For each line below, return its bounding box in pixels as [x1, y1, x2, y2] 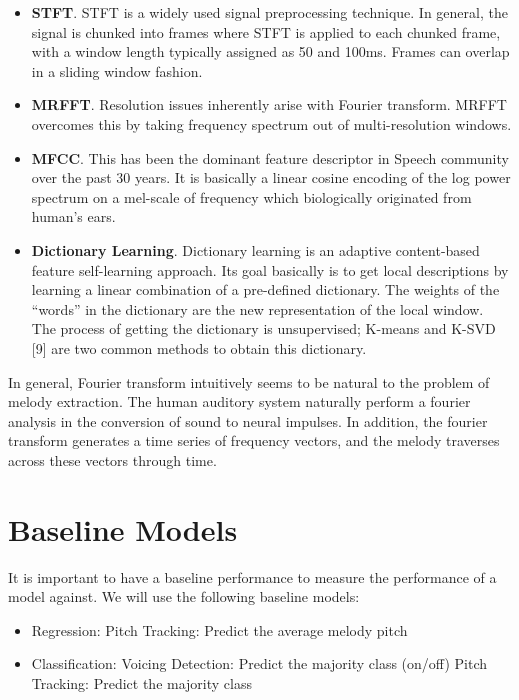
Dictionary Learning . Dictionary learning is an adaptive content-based [31, 239, 480, 260]
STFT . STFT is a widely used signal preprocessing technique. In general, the [31, 2, 508, 22]
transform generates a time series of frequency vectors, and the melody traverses [8, 430, 500, 451]
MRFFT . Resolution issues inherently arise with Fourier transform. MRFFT [31, 94, 507, 115]
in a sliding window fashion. [31, 60, 203, 81]
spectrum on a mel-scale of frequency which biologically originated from [31, 186, 472, 207]
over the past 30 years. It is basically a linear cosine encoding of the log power [31, 167, 511, 188]
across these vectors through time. [8, 449, 217, 470]
